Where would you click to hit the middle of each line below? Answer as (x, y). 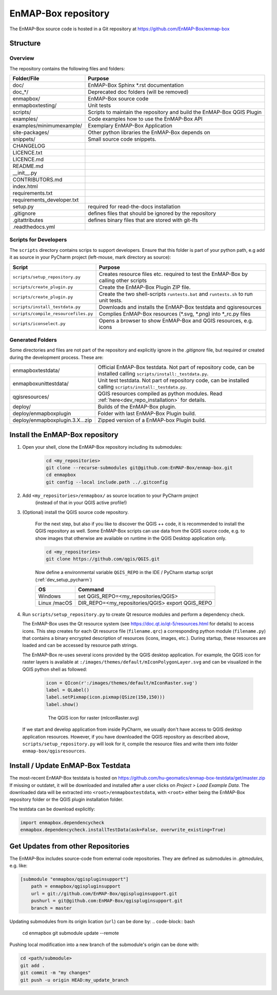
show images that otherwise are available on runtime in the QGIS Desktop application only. (131, 538)
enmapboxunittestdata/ (41, 384)
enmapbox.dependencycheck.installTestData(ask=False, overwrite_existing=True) (123, 830)
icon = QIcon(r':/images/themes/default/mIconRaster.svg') (122, 683)
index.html (25, 187)
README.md (28, 166)
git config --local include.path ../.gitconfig (107, 482)
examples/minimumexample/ (47, 126)
